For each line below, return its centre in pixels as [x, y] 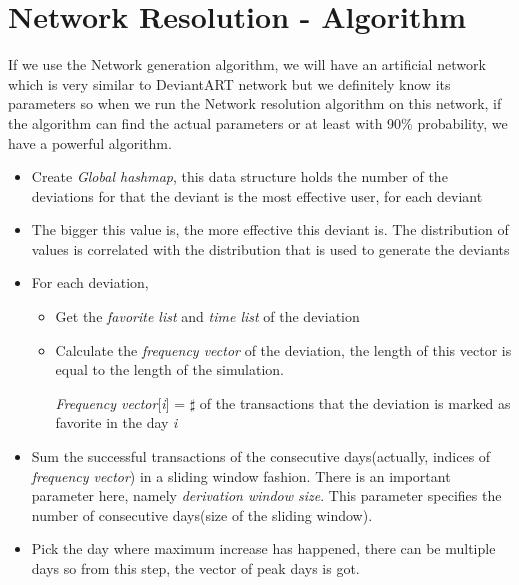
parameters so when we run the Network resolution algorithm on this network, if [255, 103]
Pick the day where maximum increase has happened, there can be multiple [263, 548]
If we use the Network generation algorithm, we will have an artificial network [247, 64]
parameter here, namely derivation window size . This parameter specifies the [266, 495]
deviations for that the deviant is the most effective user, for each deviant [257, 195]
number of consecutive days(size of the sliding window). [202, 514]
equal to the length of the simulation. [169, 369]
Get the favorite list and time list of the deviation [207, 316]
